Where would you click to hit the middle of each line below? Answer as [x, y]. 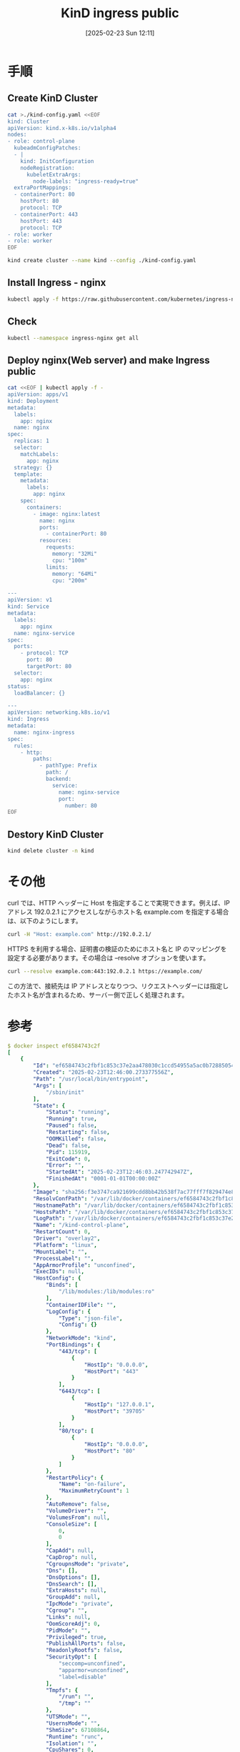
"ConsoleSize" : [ [71, 1524]
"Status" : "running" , [78, 1113]
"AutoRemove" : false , [78, 1504]
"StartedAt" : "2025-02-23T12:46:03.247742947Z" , [119, 1172]
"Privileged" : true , [76, 1637]
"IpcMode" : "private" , [79, 1604]
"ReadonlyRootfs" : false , [84, 1651]
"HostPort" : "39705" [114, 1411]
